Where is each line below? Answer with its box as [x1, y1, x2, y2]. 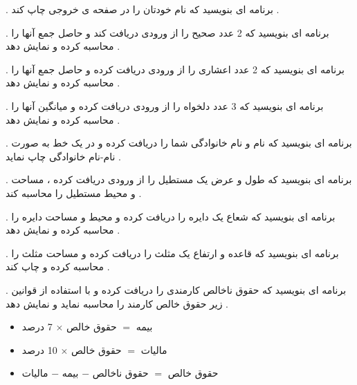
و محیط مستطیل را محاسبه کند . [6, 185, 142, 200]
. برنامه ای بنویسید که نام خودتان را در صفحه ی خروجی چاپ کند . [6, 2, 280, 16]
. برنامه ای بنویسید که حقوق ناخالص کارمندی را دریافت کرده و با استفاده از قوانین [6, 282, 347, 297]
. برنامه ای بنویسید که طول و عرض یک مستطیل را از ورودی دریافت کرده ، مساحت [6, 172, 352, 187]
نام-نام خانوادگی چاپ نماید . [6, 149, 121, 163]
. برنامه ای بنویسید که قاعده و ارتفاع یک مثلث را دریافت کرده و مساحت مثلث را [6, 245, 339, 260]
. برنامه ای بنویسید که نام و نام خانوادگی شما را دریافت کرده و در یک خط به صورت [6, 135, 352, 150]
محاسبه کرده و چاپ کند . [6, 259, 110, 274]
